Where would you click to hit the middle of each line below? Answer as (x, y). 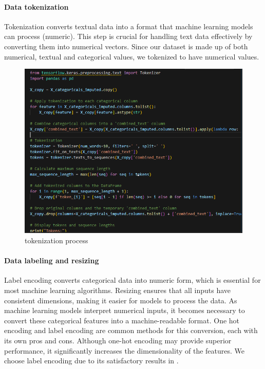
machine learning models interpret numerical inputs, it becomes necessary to (125, 310)
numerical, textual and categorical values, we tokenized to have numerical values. (132, 56)
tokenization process (56, 240)
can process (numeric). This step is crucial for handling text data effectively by (128, 36)
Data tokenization (36, 6)
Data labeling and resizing (52, 260)
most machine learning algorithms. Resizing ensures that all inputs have (117, 290)
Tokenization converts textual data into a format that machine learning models (129, 26)
